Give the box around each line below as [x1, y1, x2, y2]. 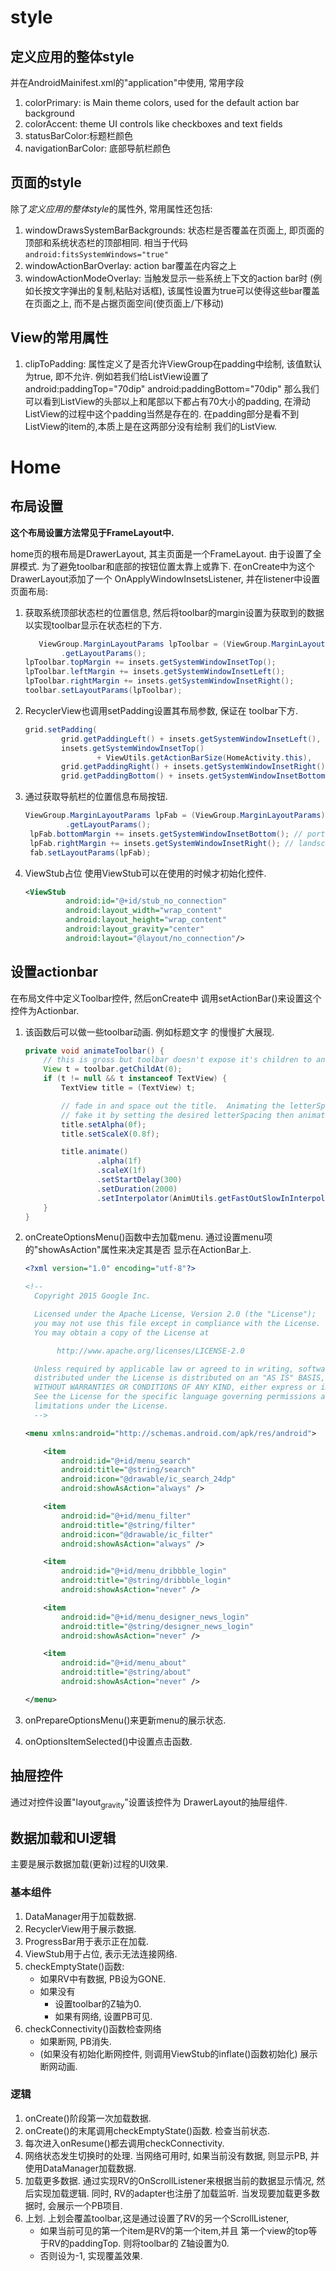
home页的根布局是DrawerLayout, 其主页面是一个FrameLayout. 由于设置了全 [10, 547, 322, 560]
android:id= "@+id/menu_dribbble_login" [61, 1566, 227, 1576]
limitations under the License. [34, 1401, 169, 1411]
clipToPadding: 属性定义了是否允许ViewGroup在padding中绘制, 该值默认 [24, 357, 322, 370]
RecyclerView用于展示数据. [24, 1922, 137, 1935]
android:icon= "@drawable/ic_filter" [61, 1529, 214, 1540]
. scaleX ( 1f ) [96, 1166, 147, 1176]
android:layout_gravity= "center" [65, 924, 205, 934]
